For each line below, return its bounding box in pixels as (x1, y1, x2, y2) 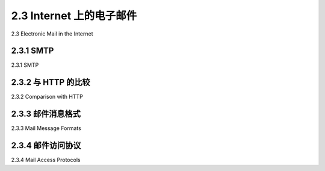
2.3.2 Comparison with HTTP (11, 93, 84, 101)
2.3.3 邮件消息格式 (11, 109, 81, 119)
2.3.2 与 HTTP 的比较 (11, 77, 90, 87)
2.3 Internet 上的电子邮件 (11, 9, 137, 22)
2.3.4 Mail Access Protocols (11, 157, 81, 164)
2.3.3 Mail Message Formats (11, 125, 81, 132)
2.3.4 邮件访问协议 (11, 140, 81, 151)
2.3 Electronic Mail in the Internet (11, 30, 93, 37)
